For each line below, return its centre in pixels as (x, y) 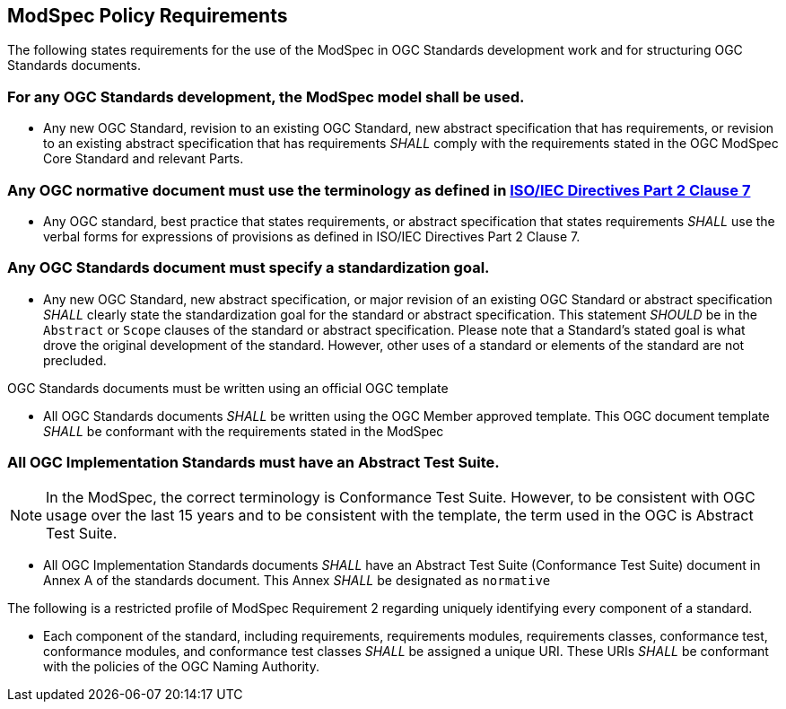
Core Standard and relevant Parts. (144, 159)
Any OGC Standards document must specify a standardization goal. (249, 268)
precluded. (75, 360)
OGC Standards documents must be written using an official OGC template (228, 388)
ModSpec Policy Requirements (148, 16)
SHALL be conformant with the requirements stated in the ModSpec (244, 431)
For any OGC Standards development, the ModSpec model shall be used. (266, 96)
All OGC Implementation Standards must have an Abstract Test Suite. (253, 463)
